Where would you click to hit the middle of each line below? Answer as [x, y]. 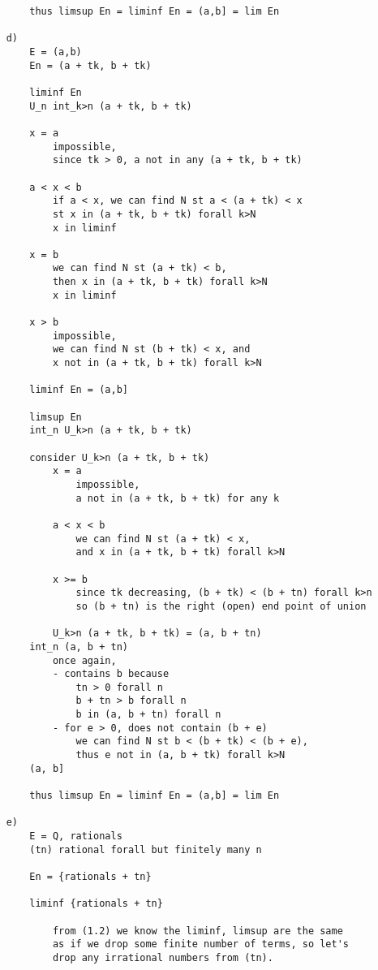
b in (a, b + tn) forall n [148, 715]
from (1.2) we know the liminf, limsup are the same [198, 931]
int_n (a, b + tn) [79, 647]
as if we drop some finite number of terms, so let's [201, 944]
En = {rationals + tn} [90, 877]
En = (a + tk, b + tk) [90, 65]
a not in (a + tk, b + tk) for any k [178, 498]
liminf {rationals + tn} [96, 904]
